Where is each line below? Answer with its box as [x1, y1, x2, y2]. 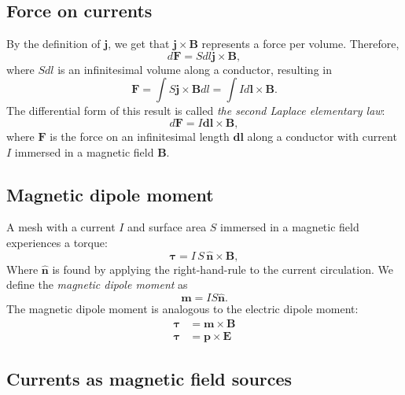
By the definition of [6, 35, 101, 52]
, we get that [108, 35, 170, 52]
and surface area [127, 219, 207, 235]
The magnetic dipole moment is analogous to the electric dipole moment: [6, 301, 359, 317]
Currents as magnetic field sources [6, 367, 293, 391]
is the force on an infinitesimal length [50, 127, 230, 144]
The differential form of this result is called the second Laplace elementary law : [6, 102, 385, 119]
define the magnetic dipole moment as [6, 276, 188, 293]
